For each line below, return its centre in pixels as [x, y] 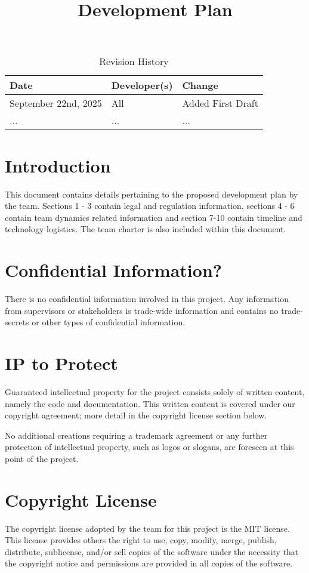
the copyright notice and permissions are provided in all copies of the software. [149, 563]
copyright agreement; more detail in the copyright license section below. [136, 415]
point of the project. [42, 458]
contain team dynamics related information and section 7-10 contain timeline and [154, 217]
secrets [17, 322]
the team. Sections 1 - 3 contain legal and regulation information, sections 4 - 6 [150, 206]
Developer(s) [142, 85]
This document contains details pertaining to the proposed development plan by [152, 194]
